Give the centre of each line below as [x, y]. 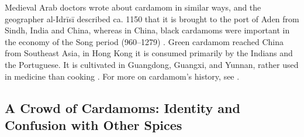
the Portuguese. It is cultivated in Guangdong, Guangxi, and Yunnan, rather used [152, 64]
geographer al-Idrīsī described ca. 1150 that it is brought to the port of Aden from [152, 18]
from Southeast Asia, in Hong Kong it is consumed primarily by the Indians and [149, 53]
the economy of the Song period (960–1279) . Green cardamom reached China [144, 41]
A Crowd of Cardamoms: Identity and [122, 107]
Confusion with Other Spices [94, 124]
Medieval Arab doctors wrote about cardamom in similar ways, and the [133, 7]
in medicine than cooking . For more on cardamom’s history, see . [122, 76]
